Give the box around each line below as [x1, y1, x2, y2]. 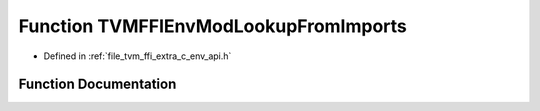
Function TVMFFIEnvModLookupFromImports [18, 15, 407, 37]
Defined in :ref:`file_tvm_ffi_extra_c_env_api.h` [43, 50, 232, 62]
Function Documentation [18, 76, 177, 93]
